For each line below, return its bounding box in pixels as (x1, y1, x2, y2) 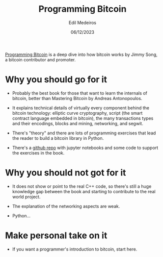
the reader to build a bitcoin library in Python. (12, 135, 104, 141)
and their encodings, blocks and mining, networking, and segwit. (12, 120, 143, 126)
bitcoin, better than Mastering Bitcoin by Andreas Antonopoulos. (12, 95, 142, 101)
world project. (12, 194, 41, 200)
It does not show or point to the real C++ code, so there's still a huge (12, 183, 152, 189)
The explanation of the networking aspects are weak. (12, 203, 120, 209)
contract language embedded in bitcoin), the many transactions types (12, 115, 154, 121)
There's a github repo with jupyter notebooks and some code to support (12, 145, 159, 151)
